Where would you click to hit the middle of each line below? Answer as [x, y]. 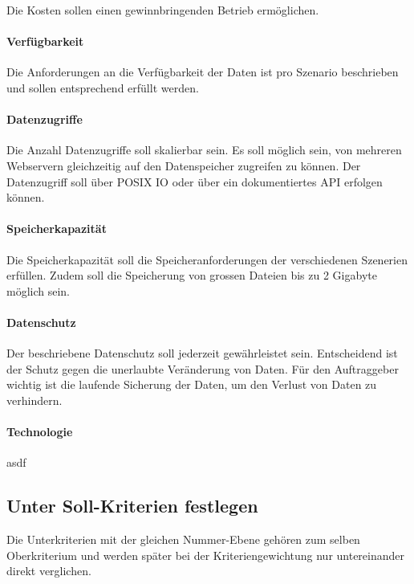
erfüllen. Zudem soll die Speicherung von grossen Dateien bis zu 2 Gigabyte [192, 275]
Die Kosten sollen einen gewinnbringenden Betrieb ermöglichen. [163, 10]
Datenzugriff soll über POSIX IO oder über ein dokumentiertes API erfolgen [195, 181]
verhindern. [34, 400]
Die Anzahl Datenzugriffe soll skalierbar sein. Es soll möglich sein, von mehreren [204, 150]
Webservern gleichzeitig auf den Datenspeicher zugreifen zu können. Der [184, 165]
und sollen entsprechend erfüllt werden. [103, 87]
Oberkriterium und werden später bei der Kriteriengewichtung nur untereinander [206, 555]
